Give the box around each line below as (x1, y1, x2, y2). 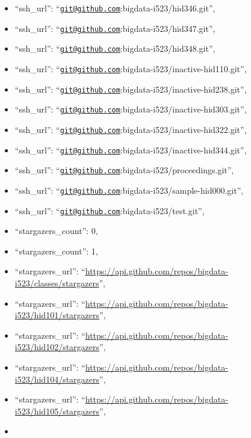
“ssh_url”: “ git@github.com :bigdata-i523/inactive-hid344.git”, (14, 143, 247, 156)
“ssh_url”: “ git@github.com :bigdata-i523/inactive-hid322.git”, (14, 123, 247, 135)
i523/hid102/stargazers (14, 341, 100, 353)
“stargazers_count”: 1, (14, 244, 98, 257)
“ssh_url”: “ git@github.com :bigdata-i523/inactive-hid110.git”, (14, 62, 247, 75)
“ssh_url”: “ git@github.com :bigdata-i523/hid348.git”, (14, 42, 215, 55)
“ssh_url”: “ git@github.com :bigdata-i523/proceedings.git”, (14, 164, 234, 176)
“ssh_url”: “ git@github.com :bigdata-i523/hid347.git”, (14, 22, 215, 34)
